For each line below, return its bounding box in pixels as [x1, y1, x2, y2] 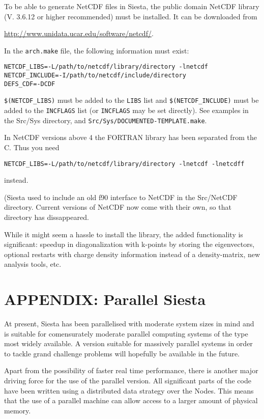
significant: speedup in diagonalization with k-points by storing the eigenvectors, [4, 239, 255, 249]
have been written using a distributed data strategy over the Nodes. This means [4, 385, 254, 396]
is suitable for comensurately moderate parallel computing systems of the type [4, 328, 248, 339]
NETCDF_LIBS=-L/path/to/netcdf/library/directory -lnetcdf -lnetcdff [4, 160, 245, 167]
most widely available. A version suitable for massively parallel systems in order [4, 338, 253, 349]
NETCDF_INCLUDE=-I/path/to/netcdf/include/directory [4, 72, 186, 79]
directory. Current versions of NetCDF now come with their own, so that [4, 202, 231, 212]
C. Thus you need [4, 142, 60, 152]
